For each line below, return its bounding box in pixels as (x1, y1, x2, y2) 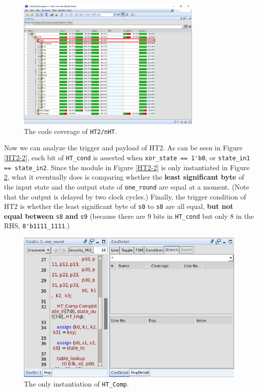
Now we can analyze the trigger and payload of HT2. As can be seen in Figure (4, 142, 243, 153)
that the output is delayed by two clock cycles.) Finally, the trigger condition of (4, 191, 246, 201)
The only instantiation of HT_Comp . (24, 379, 129, 389)
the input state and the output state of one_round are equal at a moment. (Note (4, 181, 249, 192)
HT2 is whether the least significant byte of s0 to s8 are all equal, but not (4, 201, 234, 211)
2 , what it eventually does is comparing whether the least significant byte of (4, 172, 244, 182)
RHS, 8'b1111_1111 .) (4, 220, 70, 231)
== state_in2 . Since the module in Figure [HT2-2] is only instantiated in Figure (4, 162, 250, 172)
